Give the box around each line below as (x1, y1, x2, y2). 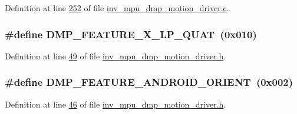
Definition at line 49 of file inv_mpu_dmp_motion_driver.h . (5, 49, 226, 62)
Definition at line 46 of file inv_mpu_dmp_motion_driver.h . (5, 98, 226, 110)
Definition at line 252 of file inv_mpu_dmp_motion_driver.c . (5, 2, 229, 14)
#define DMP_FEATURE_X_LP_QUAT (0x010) (5, 26, 257, 41)
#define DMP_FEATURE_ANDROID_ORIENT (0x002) (5, 75, 293, 89)
